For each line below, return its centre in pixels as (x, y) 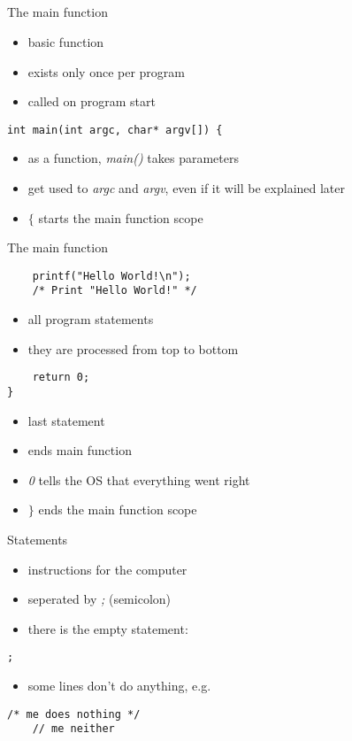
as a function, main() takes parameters (133, 158)
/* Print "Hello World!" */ (115, 291)
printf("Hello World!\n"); (111, 276)
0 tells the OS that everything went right (139, 479)
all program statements (91, 319)
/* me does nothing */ (74, 714)
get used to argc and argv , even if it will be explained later (187, 188)
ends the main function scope (118, 509)
